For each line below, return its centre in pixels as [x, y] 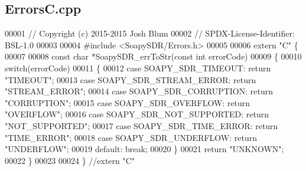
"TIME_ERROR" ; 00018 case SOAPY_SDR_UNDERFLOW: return [131, 137]
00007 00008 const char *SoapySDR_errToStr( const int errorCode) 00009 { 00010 [153, 56]
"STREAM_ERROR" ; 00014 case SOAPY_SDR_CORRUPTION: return [139, 91]
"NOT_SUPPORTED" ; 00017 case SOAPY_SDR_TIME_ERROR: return [141, 125]
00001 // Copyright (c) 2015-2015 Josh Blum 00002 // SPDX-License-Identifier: [150, 33]
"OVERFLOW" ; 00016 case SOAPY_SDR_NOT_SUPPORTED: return [137, 114]
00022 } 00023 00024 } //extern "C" [70, 160]
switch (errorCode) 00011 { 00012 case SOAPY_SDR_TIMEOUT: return [138, 68]
